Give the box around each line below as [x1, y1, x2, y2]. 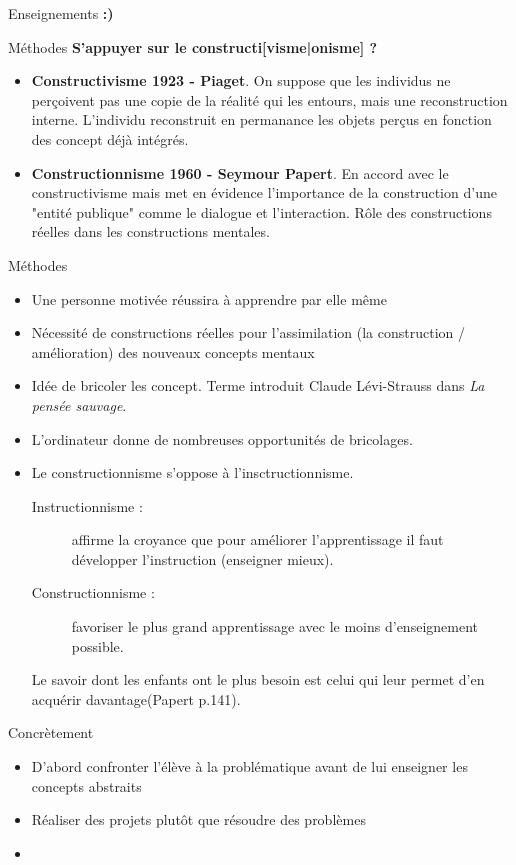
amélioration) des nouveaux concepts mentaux [31, 341, 315, 362]
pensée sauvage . [31, 394, 127, 415]
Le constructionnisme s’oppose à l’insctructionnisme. [31, 462, 354, 483]
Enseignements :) [8, 3, 114, 23]
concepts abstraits [31, 775, 142, 796]
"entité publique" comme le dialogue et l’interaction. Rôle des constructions [31, 201, 492, 222]
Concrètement [8, 722, 94, 743]
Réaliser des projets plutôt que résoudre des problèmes [31, 809, 366, 830]
